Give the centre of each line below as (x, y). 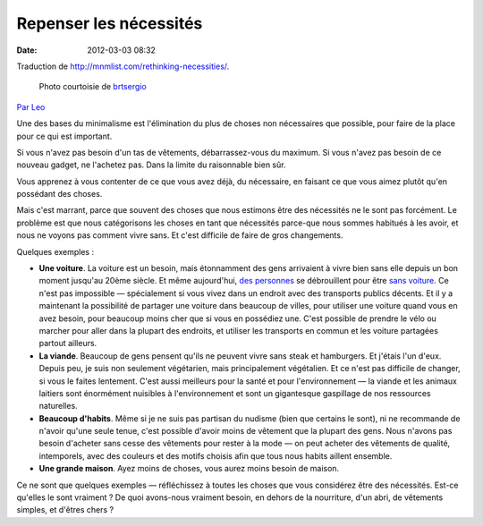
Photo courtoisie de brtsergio (93, 87)
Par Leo (31, 106)
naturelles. (58, 406)
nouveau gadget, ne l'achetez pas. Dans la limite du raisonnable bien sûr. (151, 165)
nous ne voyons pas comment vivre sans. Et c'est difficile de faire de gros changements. (180, 235)
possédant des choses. (59, 194)
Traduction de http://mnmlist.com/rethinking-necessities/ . (123, 66)
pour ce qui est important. (64, 136)
